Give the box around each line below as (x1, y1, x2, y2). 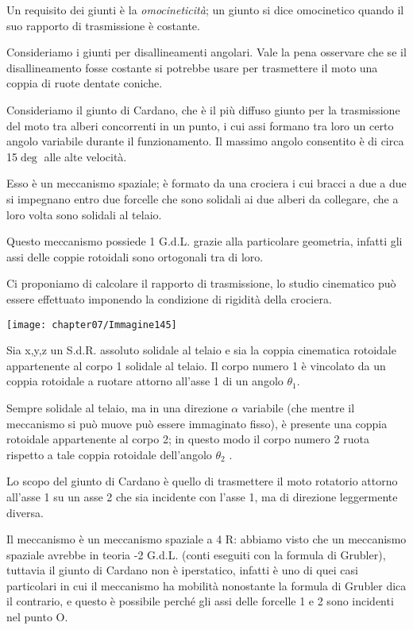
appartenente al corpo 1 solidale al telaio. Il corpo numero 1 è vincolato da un (6, 357, 386, 373)
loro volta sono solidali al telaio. (6, 206, 162, 222)
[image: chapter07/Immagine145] (6, 319, 177, 330)
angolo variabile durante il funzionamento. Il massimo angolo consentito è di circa (6, 133, 404, 149)
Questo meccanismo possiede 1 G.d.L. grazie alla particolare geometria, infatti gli (6, 233, 403, 249)
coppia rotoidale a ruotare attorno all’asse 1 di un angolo (6, 373, 284, 389)
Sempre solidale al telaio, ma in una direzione (6, 399, 228, 415)
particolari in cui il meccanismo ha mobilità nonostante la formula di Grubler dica (6, 577, 407, 593)
